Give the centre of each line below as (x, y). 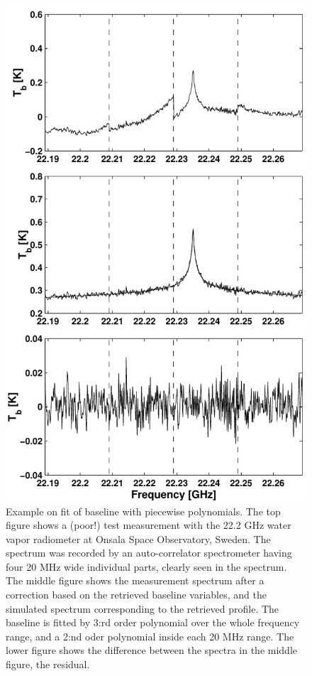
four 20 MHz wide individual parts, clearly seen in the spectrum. (146, 566)
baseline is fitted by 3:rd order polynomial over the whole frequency (153, 622)
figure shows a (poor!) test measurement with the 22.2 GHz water (149, 525)
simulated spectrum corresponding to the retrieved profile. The (143, 608)
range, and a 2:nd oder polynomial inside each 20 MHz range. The (150, 636)
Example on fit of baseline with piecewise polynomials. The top (143, 511)
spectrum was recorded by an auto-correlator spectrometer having (149, 553)
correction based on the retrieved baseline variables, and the (136, 595)
